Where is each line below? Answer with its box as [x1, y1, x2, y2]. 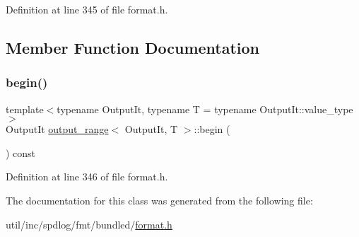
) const [6, 145, 36, 160]
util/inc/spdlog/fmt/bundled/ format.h [6, 216, 172, 231]
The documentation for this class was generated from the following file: [6, 192, 313, 207]
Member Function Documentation [6, 36, 260, 58]
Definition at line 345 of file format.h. [6, 2, 168, 16]
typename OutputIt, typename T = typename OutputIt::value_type [57, 101, 353, 116]
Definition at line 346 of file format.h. [6, 169, 168, 184]
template [6, 101, 44, 116]
